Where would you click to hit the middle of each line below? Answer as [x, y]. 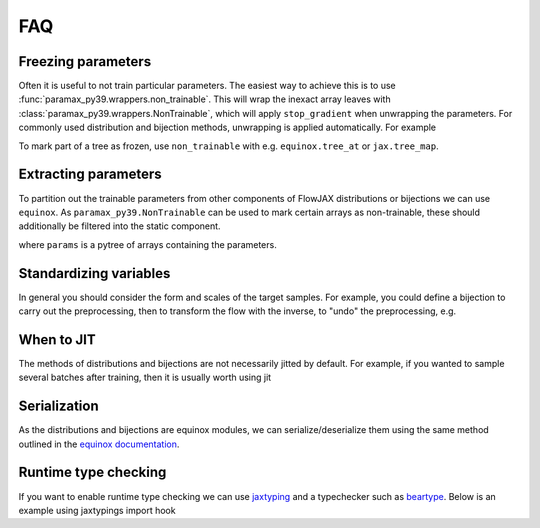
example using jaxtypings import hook [97, 510]
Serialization [58, 406]
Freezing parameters [85, 61]
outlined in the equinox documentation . [99, 444]
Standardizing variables [94, 273]
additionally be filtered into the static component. [119, 226]
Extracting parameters [90, 174]
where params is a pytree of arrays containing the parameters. [147, 244]
